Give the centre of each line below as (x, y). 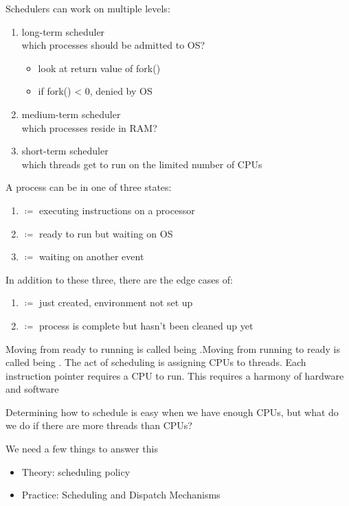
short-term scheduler (65, 151)
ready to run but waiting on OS (106, 233)
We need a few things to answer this (82, 449)
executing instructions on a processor (117, 210)
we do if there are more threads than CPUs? (99, 425)
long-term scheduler (63, 31)
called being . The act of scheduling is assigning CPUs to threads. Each (156, 362)
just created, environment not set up (116, 302)
